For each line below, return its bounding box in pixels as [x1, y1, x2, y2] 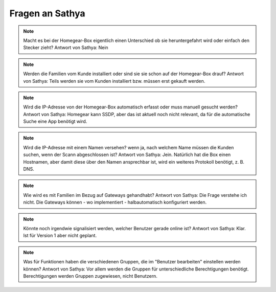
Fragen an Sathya [9, 8, 85, 19]
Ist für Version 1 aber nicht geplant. [23, 233, 97, 239]
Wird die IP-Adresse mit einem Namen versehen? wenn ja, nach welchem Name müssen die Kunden [23, 144, 234, 150]
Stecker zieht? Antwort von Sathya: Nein [23, 44, 108, 51]
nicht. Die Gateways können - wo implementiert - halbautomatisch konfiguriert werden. [23, 199, 207, 206]
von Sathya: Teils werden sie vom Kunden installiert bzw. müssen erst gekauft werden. [23, 78, 205, 84]
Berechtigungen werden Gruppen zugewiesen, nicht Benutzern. [23, 273, 158, 279]
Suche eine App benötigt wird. [23, 118, 87, 125]
